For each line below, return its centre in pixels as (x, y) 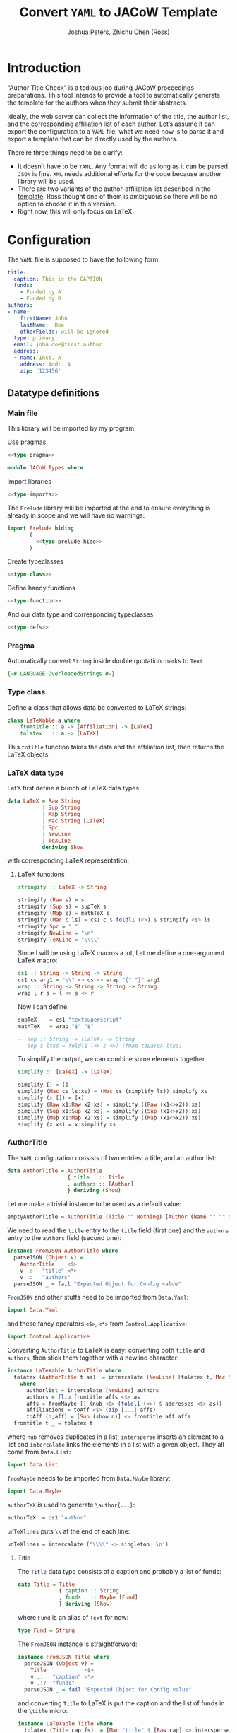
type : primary (34, 338)
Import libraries (29, 482)
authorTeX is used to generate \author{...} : (71, 1505)
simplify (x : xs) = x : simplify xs (67, 1124)
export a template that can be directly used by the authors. (93, 139)
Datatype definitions (54, 393)
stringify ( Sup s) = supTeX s (62, 907)
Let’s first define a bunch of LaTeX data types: (74, 788)
